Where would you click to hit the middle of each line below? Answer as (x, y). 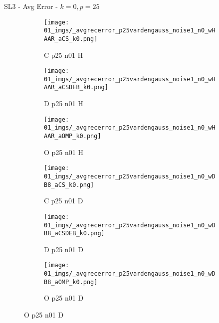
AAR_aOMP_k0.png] (73, 136)
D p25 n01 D (64, 249)
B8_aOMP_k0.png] (71, 282)
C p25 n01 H (64, 55)
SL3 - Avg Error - (31, 6)
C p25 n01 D (64, 201)
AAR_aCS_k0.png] (71, 39)
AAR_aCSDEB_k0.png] (76, 87)
